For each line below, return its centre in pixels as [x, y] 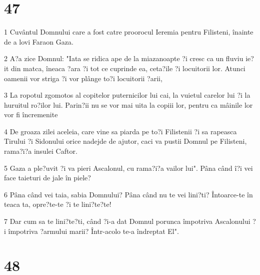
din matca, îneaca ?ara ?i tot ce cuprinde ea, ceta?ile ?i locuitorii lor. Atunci [128, 68]
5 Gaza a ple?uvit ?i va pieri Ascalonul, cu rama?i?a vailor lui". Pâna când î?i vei [128, 168]
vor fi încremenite [31, 114]
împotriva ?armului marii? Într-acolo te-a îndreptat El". [93, 231]
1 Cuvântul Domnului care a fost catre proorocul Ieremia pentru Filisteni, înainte [129, 32]
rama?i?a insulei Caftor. [41, 151]
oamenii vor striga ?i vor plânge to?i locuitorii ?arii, [83, 78]
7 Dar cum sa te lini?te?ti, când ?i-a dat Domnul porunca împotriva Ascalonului [127, 221]
